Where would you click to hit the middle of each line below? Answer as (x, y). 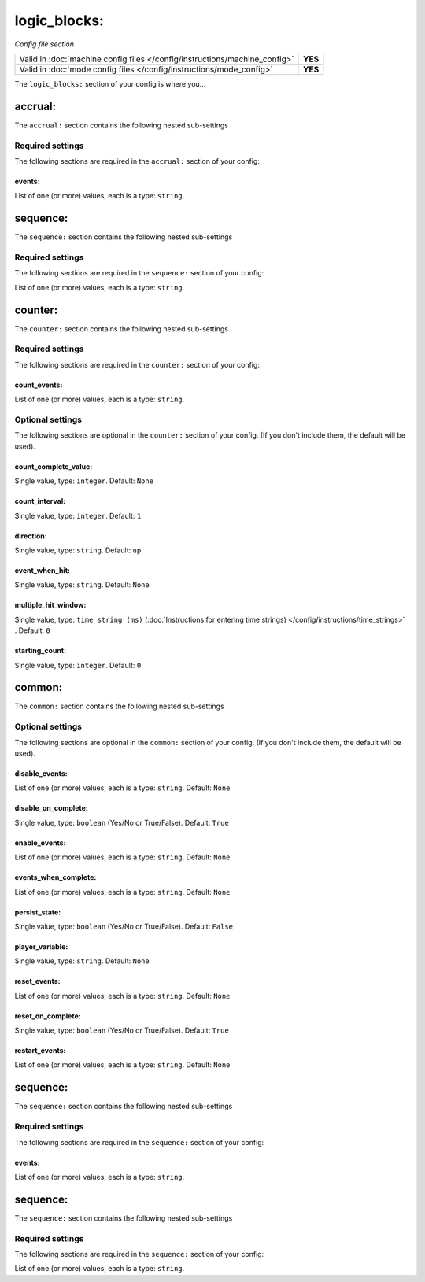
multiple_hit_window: (50, 605)
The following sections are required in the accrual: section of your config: (137, 161)
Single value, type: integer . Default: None (84, 481)
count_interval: (40, 501)
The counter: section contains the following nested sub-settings (121, 329)
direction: (31, 536)
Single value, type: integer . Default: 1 (78, 515)
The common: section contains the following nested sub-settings (119, 706)
